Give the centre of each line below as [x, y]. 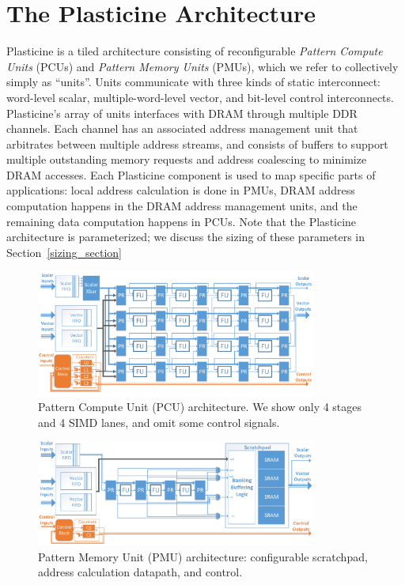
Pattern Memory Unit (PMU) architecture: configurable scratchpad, [203, 556]
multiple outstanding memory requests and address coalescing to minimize [187, 159]
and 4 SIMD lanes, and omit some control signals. [159, 422]
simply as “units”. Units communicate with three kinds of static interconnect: [194, 82]
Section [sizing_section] [64, 252]
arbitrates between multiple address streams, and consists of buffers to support [197, 143]
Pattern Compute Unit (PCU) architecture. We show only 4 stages [200, 407]
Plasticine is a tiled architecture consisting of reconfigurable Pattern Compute [195, 51]
